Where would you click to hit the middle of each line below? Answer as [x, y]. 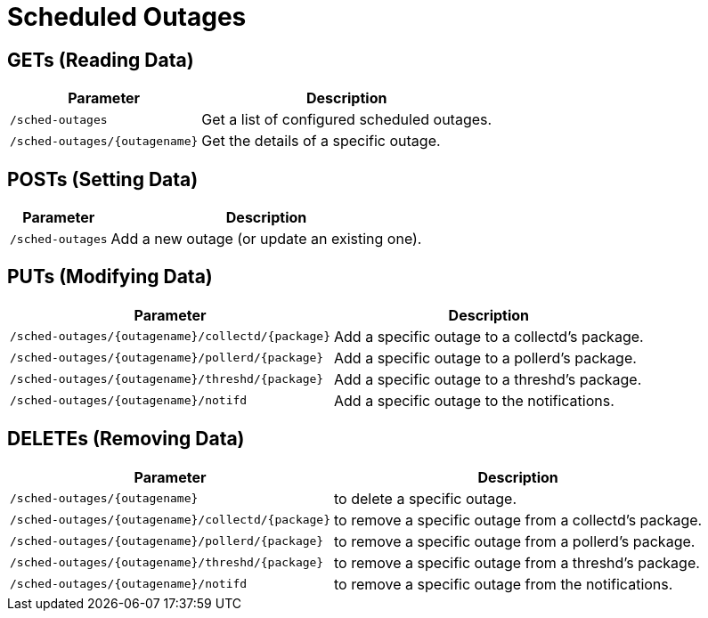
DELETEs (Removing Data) [126, 439]
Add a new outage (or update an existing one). [266, 239]
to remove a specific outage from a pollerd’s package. [515, 541]
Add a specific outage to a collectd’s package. [489, 336]
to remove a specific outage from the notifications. [504, 584]
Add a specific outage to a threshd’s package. [488, 379]
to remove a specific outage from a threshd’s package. [517, 562]
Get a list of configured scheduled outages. [347, 120]
